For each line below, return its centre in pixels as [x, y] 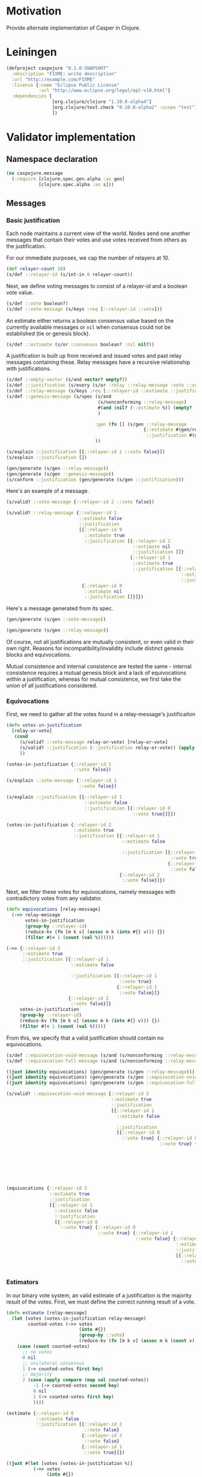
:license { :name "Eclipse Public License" [66, 85]
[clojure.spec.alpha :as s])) [76, 184]
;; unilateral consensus [53, 1363]
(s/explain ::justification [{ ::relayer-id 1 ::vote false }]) [86, 452]
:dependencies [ [32, 96]
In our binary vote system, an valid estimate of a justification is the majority [99, 1295]
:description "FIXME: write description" [64, 73]
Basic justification [33, 220]
